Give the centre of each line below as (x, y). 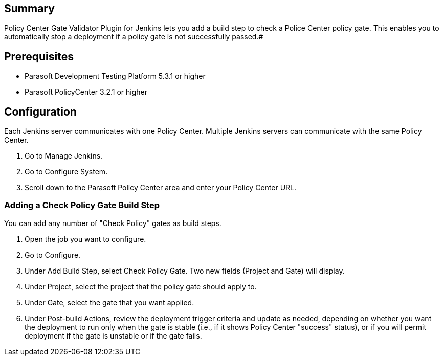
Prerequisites (39, 56)
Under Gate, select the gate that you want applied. (109, 302)
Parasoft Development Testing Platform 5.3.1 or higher (115, 76)
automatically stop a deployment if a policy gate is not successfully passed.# (134, 37)
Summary (29, 8)
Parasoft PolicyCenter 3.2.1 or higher (86, 92)
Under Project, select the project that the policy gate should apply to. (141, 286)
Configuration (40, 111)
